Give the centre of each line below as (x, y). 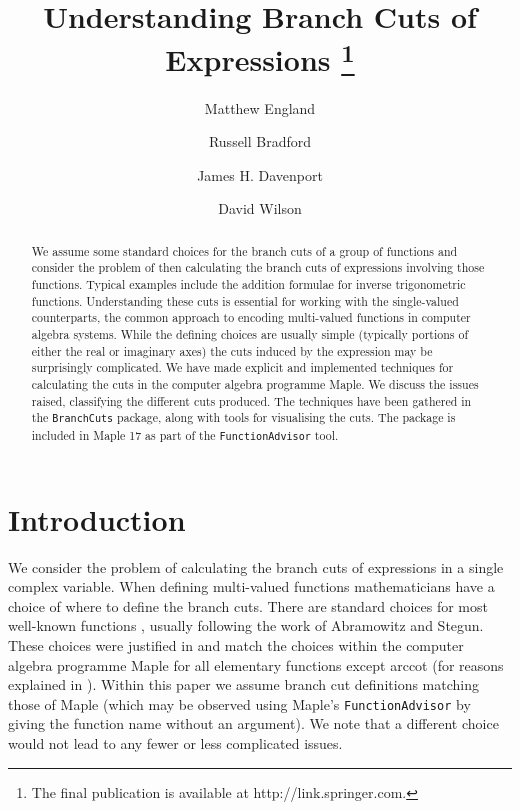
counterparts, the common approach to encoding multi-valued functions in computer (251, 317)
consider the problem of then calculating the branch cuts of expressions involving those (258, 267)
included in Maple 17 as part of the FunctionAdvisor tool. (185, 434)
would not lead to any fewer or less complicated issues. (175, 743)
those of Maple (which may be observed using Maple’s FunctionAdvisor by (239, 703)
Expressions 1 (260, 57)
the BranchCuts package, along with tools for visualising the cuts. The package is (243, 417)
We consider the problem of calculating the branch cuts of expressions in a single (256, 566)
